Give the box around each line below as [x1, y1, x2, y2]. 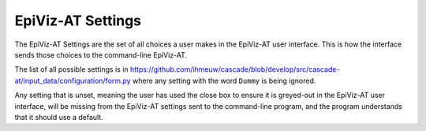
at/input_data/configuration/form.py [14, 76, 131, 85]
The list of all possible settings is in [14, 65, 129, 74]
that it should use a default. [14, 112, 103, 122]
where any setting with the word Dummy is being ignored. [132, 76, 316, 85]
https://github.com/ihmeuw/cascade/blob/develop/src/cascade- [130, 65, 340, 74]
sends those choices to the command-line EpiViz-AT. [14, 50, 188, 59]
